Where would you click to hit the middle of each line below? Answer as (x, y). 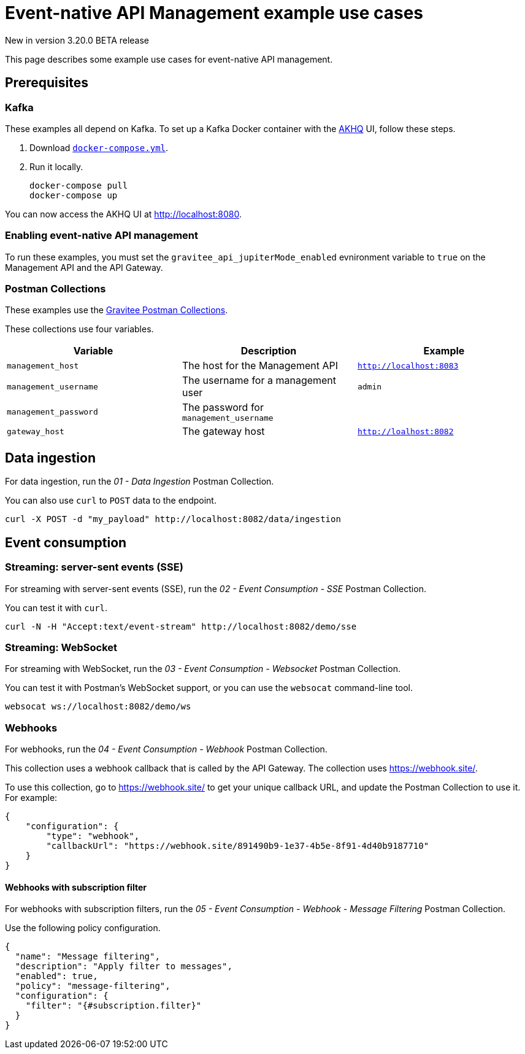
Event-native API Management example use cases (214, 13)
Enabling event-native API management (102, 236)
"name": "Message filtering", (87, 957)
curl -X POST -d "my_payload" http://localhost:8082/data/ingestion (173, 519)
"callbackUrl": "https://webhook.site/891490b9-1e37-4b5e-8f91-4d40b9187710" (238, 846)
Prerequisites (47, 83)
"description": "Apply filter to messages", (124, 966)
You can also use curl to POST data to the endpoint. (111, 501)
